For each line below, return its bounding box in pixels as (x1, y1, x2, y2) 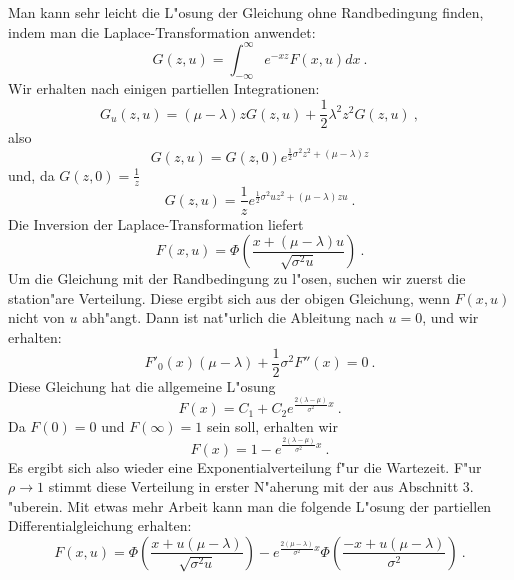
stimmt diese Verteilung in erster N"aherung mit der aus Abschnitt (48, 476, 459, 497)
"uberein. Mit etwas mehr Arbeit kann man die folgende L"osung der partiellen (8, 495, 492, 516)
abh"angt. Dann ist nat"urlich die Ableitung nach (82, 307, 384, 328)
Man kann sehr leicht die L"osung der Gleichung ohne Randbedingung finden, (8, 2, 484, 22)
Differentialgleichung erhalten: (8, 515, 192, 536)
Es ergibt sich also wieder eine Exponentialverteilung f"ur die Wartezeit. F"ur (8, 456, 482, 477)
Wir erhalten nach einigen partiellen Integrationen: (8, 78, 320, 99)
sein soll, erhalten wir (206, 416, 338, 437)
